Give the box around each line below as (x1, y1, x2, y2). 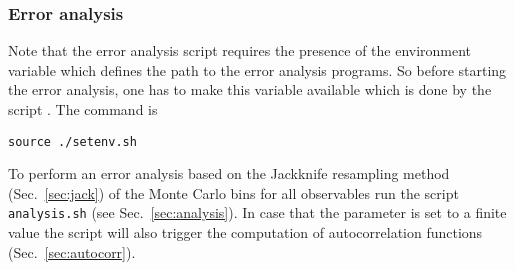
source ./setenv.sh (8, 134, 137, 149)
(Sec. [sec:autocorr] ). (8, 241, 136, 262)
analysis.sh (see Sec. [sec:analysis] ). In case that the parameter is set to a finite (8, 202, 507, 223)
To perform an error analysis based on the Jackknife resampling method (8, 163, 450, 184)
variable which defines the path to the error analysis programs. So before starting (8, 59, 507, 80)
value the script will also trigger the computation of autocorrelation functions (8, 222, 483, 243)
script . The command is (8, 99, 158, 119)
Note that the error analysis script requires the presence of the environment (8, 40, 472, 61)
